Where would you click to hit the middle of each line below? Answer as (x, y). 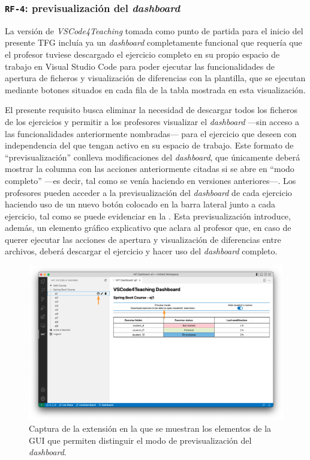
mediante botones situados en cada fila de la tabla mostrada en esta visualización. (155, 89)
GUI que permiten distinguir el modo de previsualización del (140, 440)
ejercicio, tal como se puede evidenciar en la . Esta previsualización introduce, (148, 216)
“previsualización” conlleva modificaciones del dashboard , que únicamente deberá (153, 157)
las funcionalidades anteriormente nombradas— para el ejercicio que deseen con (151, 133)
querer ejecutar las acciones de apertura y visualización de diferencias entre (143, 239)
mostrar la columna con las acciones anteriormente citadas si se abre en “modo (150, 169)
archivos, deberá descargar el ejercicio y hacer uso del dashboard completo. (141, 251)
